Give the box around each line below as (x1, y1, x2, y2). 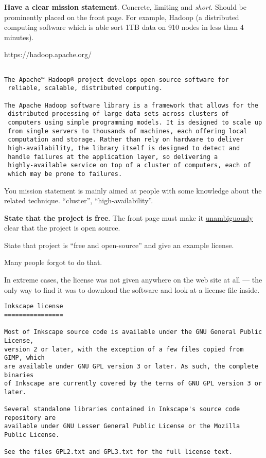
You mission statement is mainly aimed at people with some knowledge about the (4, 185, 262, 196)
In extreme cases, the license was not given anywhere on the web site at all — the (4, 274, 262, 285)
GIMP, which (4, 354, 45, 362)
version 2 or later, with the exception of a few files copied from (4, 345, 244, 353)
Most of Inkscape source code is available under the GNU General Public (4, 328, 262, 336)
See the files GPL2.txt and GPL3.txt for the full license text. (4, 448, 233, 456)
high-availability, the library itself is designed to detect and (8, 144, 240, 152)
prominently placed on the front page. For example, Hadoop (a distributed (4, 11, 239, 22)
